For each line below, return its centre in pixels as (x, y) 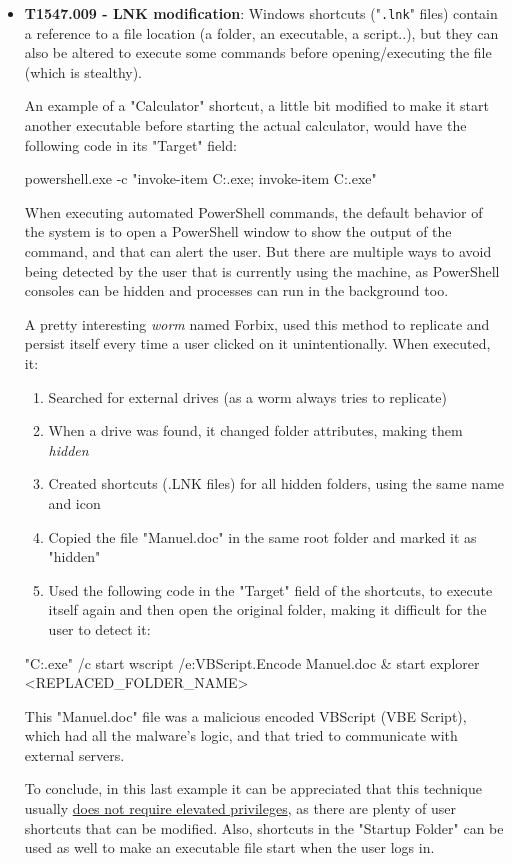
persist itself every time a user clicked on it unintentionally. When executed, (257, 343)
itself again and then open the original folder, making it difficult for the (267, 609)
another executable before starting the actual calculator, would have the (245, 125)
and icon (74, 502)
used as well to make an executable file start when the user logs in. (229, 847)
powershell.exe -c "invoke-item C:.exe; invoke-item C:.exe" (200, 178)
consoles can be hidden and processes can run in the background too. (236, 290)
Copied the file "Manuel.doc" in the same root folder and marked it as (262, 536)
